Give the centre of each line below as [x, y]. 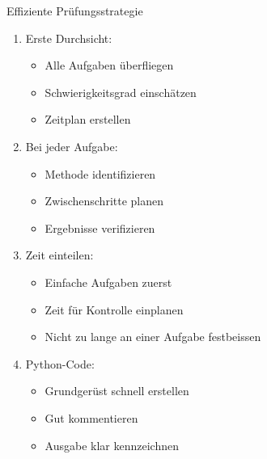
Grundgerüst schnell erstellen [117, 391]
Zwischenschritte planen [104, 201]
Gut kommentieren [91, 417]
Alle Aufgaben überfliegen [109, 65]
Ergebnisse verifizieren [100, 227]
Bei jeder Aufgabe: [72, 146]
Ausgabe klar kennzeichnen [112, 445]
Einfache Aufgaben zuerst [108, 282]
